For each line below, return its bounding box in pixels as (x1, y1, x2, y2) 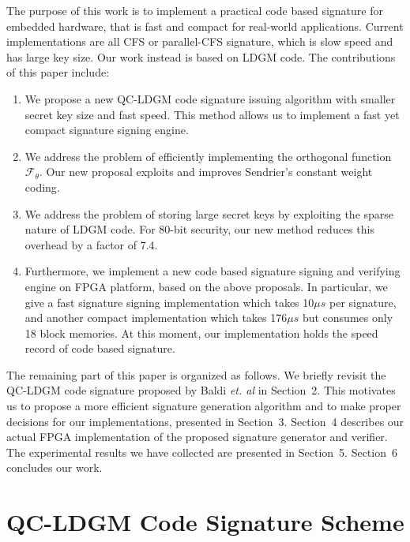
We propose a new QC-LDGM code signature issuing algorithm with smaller (24, 90, 396, 107)
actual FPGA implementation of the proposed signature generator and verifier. (6, 428, 388, 445)
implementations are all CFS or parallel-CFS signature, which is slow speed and (6, 33, 393, 50)
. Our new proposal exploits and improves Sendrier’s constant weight (39, 163, 373, 180)
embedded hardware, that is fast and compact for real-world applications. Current (6, 17, 404, 34)
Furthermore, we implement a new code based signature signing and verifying (24, 263, 401, 279)
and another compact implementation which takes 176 (24, 309, 288, 326)
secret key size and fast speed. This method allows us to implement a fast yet (24, 106, 400, 122)
